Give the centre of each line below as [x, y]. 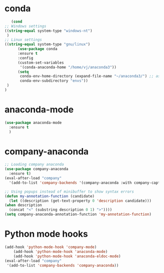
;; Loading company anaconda [34, 165]
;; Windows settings [26, 26]
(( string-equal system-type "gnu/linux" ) [47, 45]
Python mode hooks [46, 234]
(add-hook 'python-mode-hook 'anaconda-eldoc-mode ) [67, 256]
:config [25, 58]
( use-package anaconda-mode [33, 123]
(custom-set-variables [41, 62]
